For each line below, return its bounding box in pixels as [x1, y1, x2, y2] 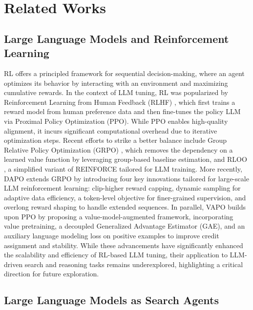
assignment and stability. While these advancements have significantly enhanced [4, 240, 243, 250]
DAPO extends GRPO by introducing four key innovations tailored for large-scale [4, 173, 249, 183]
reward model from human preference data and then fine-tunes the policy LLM [4, 106, 241, 116]
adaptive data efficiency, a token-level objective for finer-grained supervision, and [4, 192, 246, 202]
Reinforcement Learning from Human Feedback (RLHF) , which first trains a [4, 97, 235, 107]
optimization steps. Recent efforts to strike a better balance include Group [4, 135, 227, 145]
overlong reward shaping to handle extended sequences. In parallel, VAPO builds [4, 202, 246, 212]
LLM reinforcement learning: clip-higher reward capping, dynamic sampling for [4, 183, 241, 193]
